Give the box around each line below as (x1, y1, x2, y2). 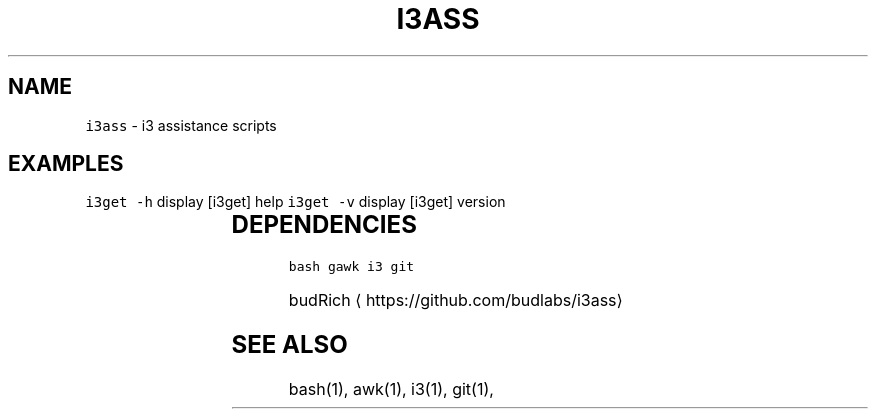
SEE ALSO (231, 330, 348, 360)
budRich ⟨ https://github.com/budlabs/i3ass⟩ (288, 290, 623, 311)
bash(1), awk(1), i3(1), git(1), (288, 379, 494, 400)
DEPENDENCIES (231, 210, 417, 240)
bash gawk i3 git (288, 259, 415, 275)
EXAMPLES (8, 151, 124, 177)
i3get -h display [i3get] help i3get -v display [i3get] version (85, 193, 506, 211)
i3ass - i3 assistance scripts (85, 116, 277, 134)
